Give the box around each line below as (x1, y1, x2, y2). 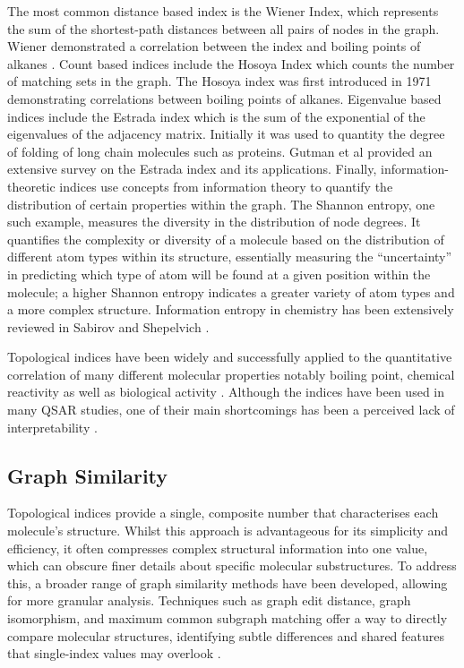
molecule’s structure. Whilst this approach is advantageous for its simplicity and (7, 521, 448, 540)
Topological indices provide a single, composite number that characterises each (7, 503, 439, 522)
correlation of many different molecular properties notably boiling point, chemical (7, 364, 455, 383)
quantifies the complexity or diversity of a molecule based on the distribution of (7, 229, 444, 248)
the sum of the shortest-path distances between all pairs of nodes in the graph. (7, 19, 440, 38)
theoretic (7, 176, 56, 195)
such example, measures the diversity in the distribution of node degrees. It (7, 212, 421, 231)
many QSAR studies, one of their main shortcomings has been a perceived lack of (7, 400, 455, 419)
